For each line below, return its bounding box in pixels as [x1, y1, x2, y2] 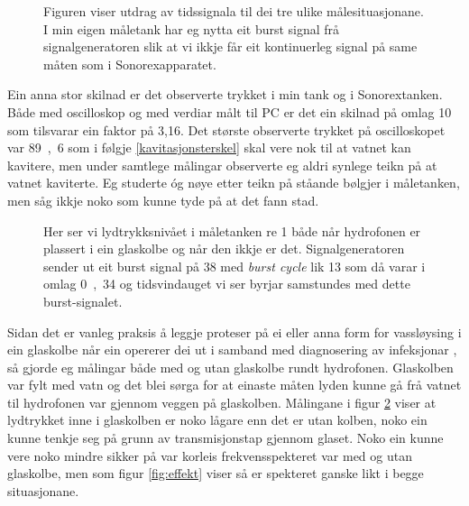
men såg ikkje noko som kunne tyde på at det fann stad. [7, 190, 319, 209]
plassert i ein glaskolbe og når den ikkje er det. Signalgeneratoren [43, 239, 405, 258]
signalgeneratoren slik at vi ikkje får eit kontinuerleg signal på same [43, 37, 418, 56]
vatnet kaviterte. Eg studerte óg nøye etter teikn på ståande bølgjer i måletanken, [7, 173, 460, 192]
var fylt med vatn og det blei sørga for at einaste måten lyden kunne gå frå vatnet [7, 375, 462, 394]
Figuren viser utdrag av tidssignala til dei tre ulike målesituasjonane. [43, 2, 424, 20]
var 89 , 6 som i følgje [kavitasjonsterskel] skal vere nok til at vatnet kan [7, 138, 411, 157]
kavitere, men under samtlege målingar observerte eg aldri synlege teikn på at [7, 155, 437, 174]
